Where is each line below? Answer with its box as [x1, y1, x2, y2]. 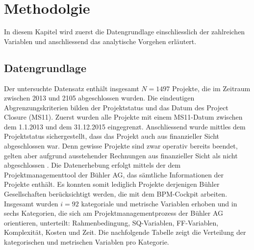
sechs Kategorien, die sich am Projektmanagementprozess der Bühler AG [4, 208, 224, 218]
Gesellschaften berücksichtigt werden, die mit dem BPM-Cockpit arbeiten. [4, 189, 228, 199]
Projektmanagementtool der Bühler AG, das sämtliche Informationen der [4, 169, 224, 179]
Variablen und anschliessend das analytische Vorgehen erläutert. [4, 36, 197, 46]
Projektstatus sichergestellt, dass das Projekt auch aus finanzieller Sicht [4, 131, 220, 141]
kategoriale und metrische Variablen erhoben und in [81, 198, 237, 208]
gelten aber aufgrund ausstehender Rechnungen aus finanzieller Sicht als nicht [4, 150, 238, 160]
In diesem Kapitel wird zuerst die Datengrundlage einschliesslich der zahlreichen [4, 26, 245, 37]
